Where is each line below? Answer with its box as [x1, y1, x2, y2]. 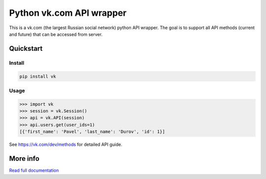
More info [9, 154, 39, 163]
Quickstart [9, 44, 43, 53]
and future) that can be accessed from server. [9, 31, 103, 37]
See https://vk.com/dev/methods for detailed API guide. [9, 142, 123, 147]
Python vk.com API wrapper [9, 7, 127, 18]
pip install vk [19, 73, 56, 79]
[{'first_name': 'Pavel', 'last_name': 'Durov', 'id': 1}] [19, 129, 165, 135]
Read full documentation [9, 168, 59, 174]
